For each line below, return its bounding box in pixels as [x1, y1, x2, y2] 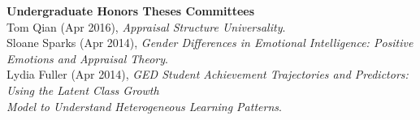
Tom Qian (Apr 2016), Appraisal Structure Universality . [6, 18, 286, 35]
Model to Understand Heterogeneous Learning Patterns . [6, 97, 282, 114]
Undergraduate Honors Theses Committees [6, 2, 255, 19]
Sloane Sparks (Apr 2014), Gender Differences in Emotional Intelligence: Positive [6, 34, 414, 51]
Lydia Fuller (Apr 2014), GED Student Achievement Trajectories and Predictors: [6, 66, 409, 83]
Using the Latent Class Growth [6, 81, 159, 98]
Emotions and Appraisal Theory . [6, 49, 168, 66]
